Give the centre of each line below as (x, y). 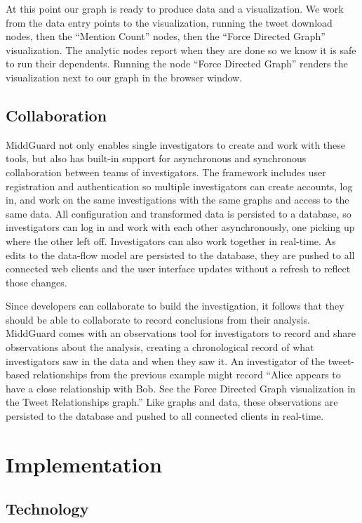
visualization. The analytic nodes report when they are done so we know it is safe (181, 49)
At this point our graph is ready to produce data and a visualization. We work (175, 8)
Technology (47, 509)
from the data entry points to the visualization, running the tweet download (169, 22)
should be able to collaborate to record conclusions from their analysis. (158, 319)
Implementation (84, 464)
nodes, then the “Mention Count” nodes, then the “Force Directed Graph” (166, 36)
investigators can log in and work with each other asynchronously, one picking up (180, 227)
